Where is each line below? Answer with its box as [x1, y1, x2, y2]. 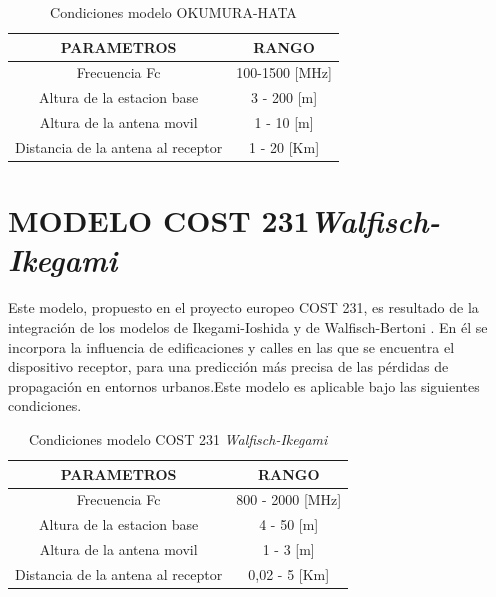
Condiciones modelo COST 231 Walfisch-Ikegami [28, 428, 328, 449]
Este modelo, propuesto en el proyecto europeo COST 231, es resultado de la [8, 297, 479, 318]
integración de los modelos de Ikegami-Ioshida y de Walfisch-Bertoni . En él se [8, 316, 488, 337]
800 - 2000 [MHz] [236, 489, 342, 510]
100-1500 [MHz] [236, 62, 332, 83]
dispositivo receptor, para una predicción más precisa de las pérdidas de [8, 356, 449, 377]
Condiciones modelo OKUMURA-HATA [50, 2, 297, 22]
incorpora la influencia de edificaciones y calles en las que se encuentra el [8, 336, 455, 357]
